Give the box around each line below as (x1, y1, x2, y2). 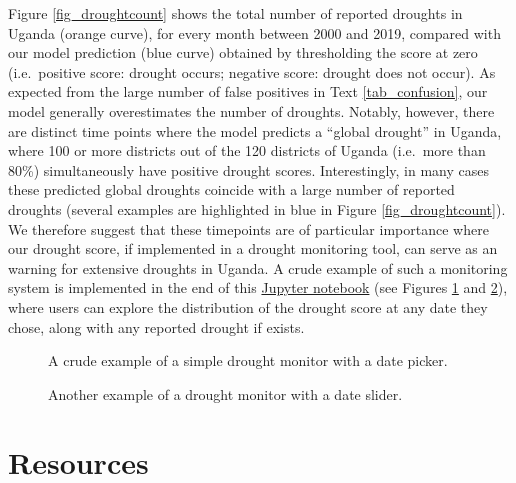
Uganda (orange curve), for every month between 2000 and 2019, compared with (8, 22, 501, 43)
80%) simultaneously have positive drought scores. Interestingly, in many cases (8, 159, 489, 180)
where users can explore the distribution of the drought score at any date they (8, 296, 488, 317)
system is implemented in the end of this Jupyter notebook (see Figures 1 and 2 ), (8, 277, 508, 298)
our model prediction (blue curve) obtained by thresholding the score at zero (8, 42, 478, 63)
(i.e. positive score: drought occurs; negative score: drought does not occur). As (8, 61, 496, 82)
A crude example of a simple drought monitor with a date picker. (48, 350, 448, 371)
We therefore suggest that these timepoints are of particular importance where (8, 218, 489, 239)
